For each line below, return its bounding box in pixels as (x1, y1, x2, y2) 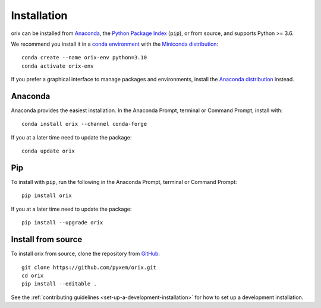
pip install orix (21, 192, 72, 199)
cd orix (21, 272, 44, 279)
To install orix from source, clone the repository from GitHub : (11, 250, 160, 258)
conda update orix (21, 148, 75, 154)
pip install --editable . (21, 281, 97, 287)
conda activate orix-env (21, 62, 94, 69)
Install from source (11, 234, 83, 245)
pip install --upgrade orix (21, 220, 103, 226)
